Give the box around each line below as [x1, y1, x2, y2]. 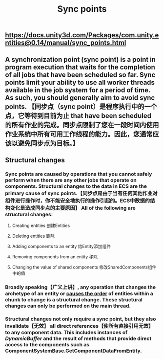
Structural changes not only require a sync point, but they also [5, 315, 156, 322]
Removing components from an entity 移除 [12, 254, 98, 260]
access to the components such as [5, 341, 89, 348]
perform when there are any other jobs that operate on [5, 177, 137, 183]
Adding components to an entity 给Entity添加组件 [12, 244, 111, 249]
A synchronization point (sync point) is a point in [5, 55, 156, 64]
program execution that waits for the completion [5, 63, 155, 71]
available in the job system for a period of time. [5, 86, 150, 94]
